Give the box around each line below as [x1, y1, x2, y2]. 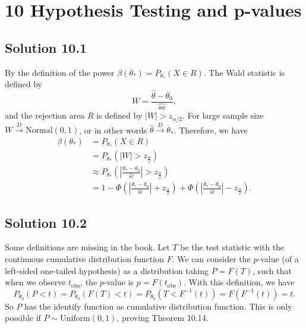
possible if [5, 311, 41, 324]
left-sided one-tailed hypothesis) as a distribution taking [5, 264, 209, 276]
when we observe [5, 276, 66, 288]
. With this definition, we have [184, 276, 295, 288]
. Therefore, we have [173, 123, 248, 136]
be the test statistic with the [180, 241, 285, 253]
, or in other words [79, 123, 147, 136]
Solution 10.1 [5, 38, 87, 56]
